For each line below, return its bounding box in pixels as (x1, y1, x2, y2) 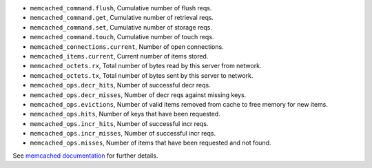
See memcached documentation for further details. (12, 151, 158, 160)
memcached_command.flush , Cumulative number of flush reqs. (30, 4, 212, 12)
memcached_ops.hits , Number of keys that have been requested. (30, 110, 220, 118)
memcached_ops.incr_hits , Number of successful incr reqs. (30, 119, 209, 127)
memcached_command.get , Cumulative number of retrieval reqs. (30, 14, 214, 22)
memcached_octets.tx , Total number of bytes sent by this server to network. (30, 71, 254, 79)
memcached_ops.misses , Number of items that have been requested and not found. (30, 138, 271, 147)
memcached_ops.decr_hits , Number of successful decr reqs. (30, 81, 211, 90)
